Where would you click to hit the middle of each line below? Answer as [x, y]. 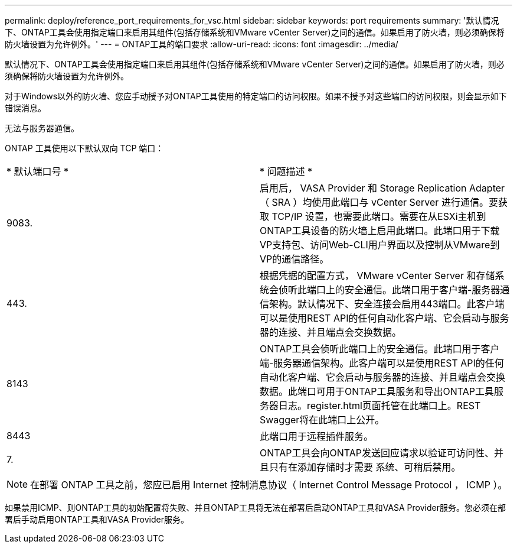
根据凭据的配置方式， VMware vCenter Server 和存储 [377, 275]
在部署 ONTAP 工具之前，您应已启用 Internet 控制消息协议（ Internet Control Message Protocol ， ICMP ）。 [269, 485]
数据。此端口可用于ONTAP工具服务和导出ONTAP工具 [377, 391]
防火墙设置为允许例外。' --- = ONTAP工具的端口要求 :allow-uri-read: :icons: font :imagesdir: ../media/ [202, 44]
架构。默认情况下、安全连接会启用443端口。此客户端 [387, 304]
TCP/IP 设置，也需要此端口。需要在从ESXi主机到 [379, 216]
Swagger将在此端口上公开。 [322, 420]
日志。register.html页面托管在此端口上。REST [380, 406]
